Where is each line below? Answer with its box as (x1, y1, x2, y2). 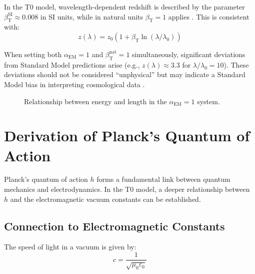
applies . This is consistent (168, 11, 249, 22)
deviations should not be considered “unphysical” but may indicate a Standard (4, 69, 245, 80)
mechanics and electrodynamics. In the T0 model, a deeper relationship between (4, 184, 250, 194)
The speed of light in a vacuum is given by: (4, 241, 136, 252)
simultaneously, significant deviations (132, 49, 245, 59)
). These (223, 59, 249, 70)
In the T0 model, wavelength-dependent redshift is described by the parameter (4, 2, 245, 12)
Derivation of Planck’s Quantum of (4, 125, 250, 146)
